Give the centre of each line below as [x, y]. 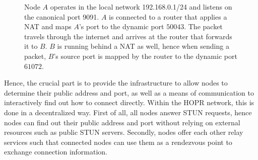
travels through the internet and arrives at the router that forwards [128, 36]
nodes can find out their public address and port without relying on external [122, 122]
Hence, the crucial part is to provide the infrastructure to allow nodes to [116, 83]
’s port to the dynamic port [121, 26]
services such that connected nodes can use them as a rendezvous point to [118, 142]
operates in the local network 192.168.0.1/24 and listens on [141, 7]
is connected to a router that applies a [168, 16]
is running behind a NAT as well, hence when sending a [143, 46]
